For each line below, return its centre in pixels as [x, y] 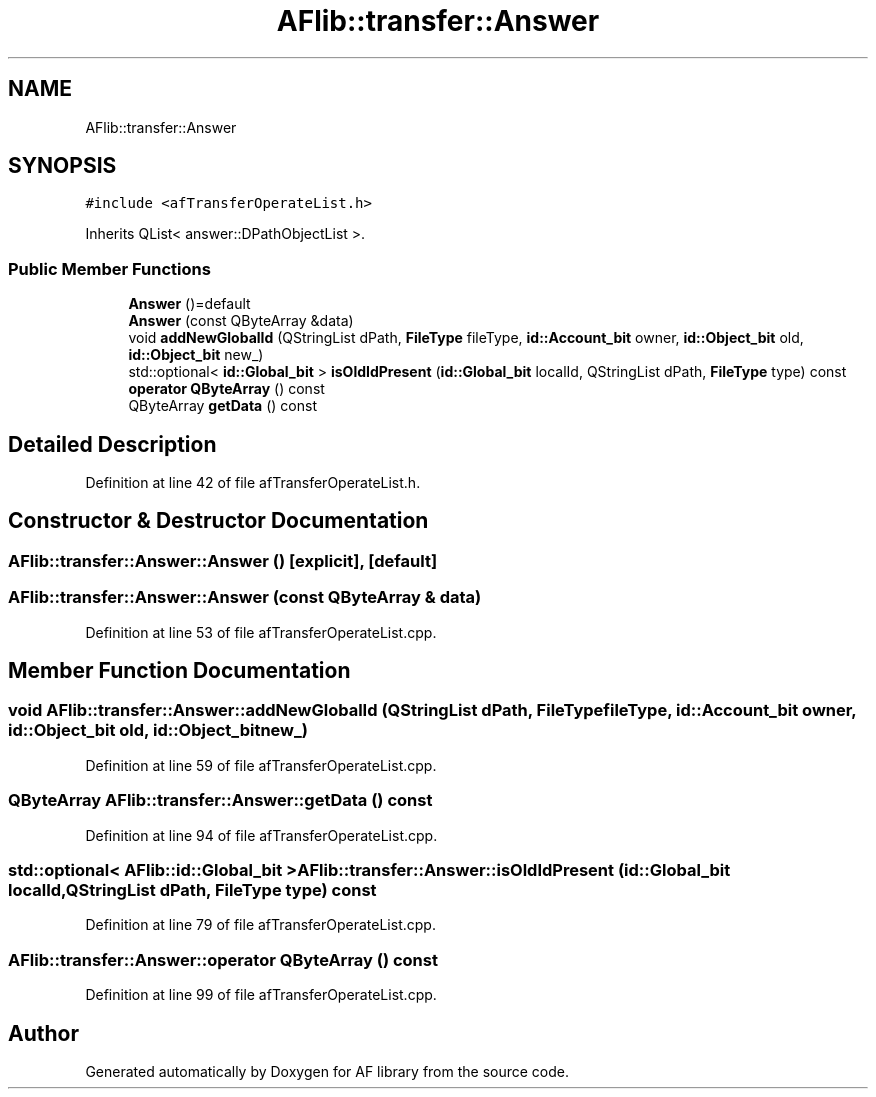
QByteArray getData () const [222, 406]
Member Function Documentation [179, 671]
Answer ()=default [189, 304]
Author [43, 1033]
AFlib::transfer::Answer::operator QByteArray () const [223, 959]
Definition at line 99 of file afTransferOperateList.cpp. [261, 995]
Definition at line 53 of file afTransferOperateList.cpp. [261, 632]
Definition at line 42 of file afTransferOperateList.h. [253, 483]
